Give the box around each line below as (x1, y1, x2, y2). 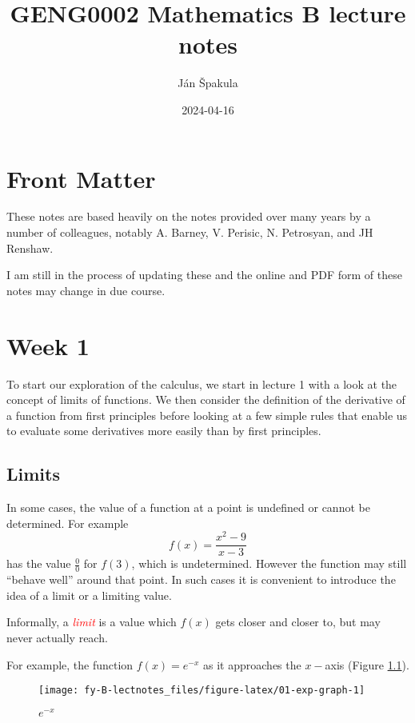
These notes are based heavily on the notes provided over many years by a (6, 208, 371, 225)
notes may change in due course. (6, 282, 166, 298)
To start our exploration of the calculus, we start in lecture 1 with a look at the (6, 375, 397, 392)
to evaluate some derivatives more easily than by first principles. (6, 422, 321, 439)
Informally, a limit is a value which (6, 613, 177, 630)
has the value (6, 555, 71, 572)
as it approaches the (203, 656, 301, 673)
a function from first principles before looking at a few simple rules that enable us (6, 406, 408, 423)
